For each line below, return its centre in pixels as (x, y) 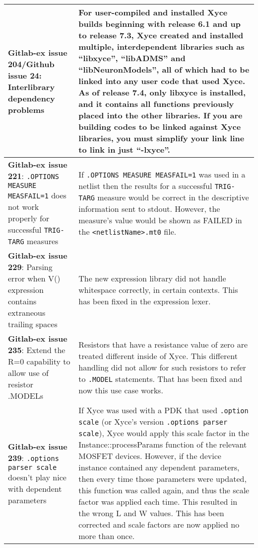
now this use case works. (121, 390)
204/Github (31, 64)
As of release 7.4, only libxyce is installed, (162, 92)
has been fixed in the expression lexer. (145, 301)
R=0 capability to (39, 361)
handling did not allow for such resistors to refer (162, 367)
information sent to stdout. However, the (149, 208)
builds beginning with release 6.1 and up (160, 24)
